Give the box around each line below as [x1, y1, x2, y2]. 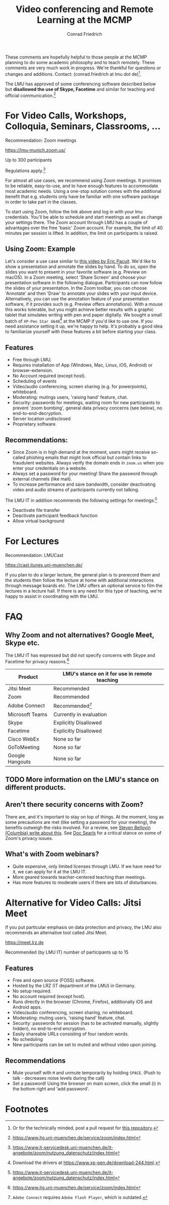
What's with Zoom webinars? [5, 850, 99, 859]
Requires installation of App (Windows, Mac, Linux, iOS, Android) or [12, 362, 153, 368]
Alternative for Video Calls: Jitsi [5, 897, 141, 908]
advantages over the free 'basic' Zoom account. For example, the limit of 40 [5, 225, 163, 231]
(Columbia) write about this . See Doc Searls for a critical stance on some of [5, 829, 162, 836]
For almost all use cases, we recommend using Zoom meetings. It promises [5, 177, 162, 183]
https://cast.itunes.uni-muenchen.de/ [5, 562, 83, 568]
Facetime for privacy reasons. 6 [5, 657, 69, 664]
